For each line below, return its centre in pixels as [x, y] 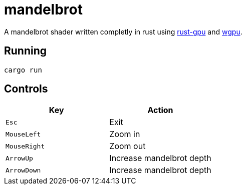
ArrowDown [23, 170]
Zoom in [125, 134]
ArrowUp [19, 158]
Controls [26, 89]
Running [26, 51]
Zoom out [128, 146]
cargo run [23, 70]
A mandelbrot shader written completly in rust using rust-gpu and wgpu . [123, 31]
